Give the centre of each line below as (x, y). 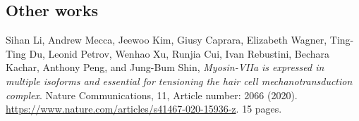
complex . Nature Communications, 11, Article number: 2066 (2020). (152, 95)
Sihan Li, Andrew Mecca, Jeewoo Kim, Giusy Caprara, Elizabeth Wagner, (166, 40)
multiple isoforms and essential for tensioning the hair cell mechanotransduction (179, 81)
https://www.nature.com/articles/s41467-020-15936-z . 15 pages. (144, 109)
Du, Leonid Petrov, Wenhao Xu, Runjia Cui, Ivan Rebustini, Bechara (179, 53)
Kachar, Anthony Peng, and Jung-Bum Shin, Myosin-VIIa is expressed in (165, 67)
